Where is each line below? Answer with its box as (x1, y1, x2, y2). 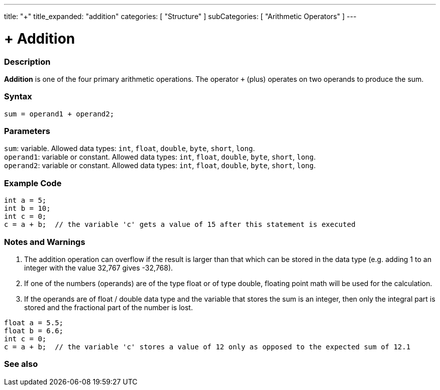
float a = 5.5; (4, 318, 64, 327)
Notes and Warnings (4, 236, 85, 247)
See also (4, 359, 38, 369)
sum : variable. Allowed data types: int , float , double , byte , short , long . (4, 144, 255, 153)
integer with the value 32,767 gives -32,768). (24, 263, 173, 272)
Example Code (4, 178, 62, 188)
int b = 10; (4, 204, 51, 213)
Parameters (4, 126, 50, 136)
